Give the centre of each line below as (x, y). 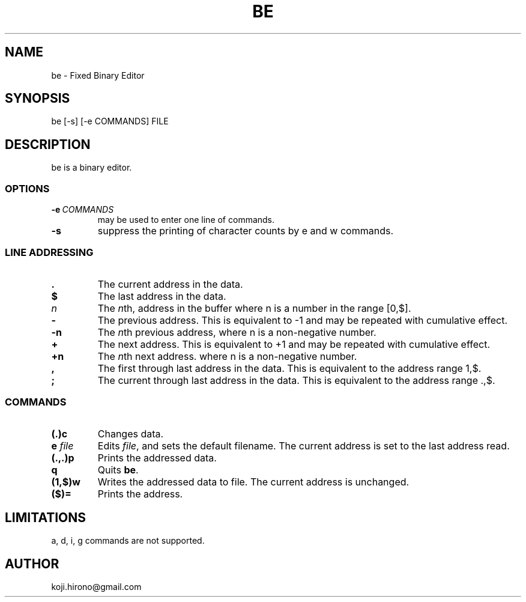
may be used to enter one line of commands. (186, 220)
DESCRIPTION (48, 144)
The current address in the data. (170, 284)
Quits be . (118, 470)
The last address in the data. (162, 296)
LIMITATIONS (46, 517)
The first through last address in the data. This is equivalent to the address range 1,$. (289, 368)
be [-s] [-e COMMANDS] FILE (110, 121)
